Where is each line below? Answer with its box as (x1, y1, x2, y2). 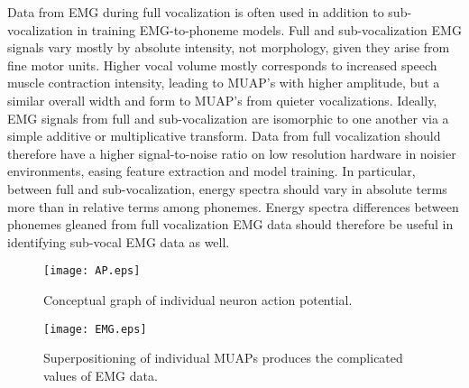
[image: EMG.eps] (43, 322, 147, 336)
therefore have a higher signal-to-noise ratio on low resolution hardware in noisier (7, 143, 456, 162)
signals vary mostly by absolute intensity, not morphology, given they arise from (7, 38, 450, 57)
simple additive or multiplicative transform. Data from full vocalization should (7, 126, 441, 145)
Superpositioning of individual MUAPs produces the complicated (43, 348, 403, 367)
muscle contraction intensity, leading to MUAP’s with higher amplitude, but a (7, 73, 440, 92)
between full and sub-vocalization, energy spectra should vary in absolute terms (7, 179, 447, 198)
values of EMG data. (43, 365, 158, 384)
